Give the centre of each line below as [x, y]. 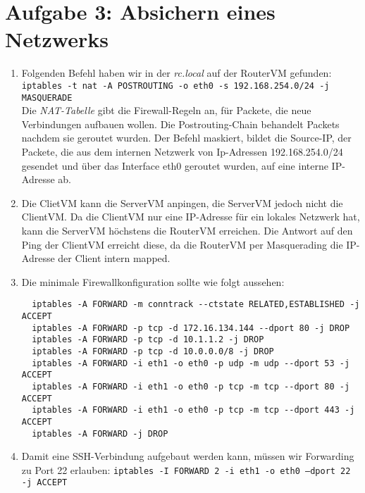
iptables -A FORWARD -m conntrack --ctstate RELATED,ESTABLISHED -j [196, 305]
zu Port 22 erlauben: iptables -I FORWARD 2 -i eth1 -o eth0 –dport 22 [186, 469]
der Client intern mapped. [114, 258]
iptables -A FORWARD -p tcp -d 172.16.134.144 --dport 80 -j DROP [191, 328]
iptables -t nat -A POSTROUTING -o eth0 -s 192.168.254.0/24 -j [175, 86]
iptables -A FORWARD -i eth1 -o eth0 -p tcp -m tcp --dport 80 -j [191, 386]
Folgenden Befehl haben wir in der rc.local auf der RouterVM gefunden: [177, 73]
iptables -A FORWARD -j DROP [100, 433]
